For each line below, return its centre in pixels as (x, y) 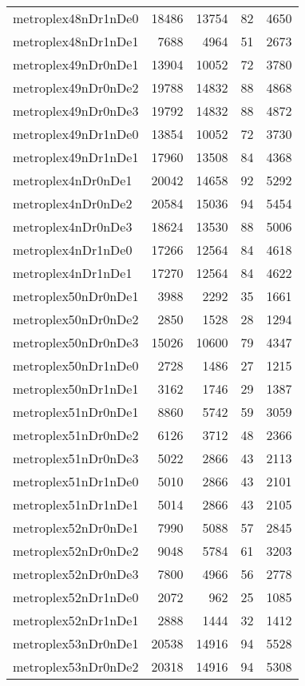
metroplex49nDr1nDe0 (76, 134)
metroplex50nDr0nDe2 (76, 319)
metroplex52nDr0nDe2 (76, 551)
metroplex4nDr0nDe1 (73, 180)
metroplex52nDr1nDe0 (76, 597)
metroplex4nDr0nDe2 (73, 203)
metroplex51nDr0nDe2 (76, 435)
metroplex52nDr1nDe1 (76, 620)
